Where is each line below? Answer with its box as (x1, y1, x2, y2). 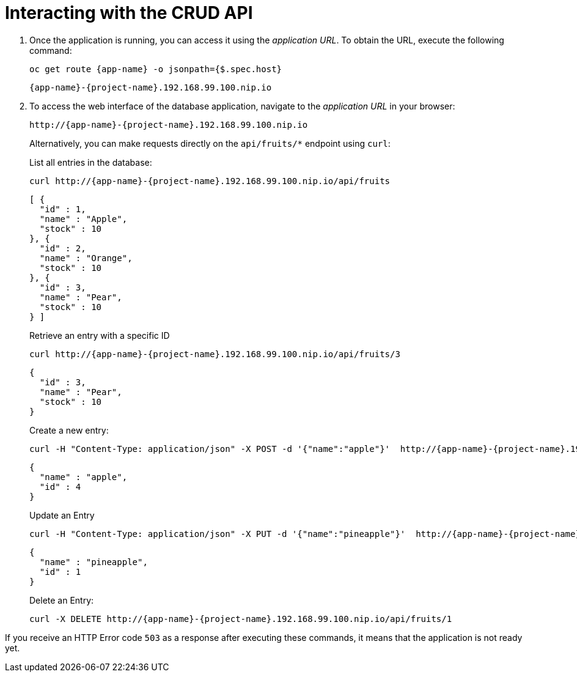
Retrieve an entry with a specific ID (29, 330, 170, 341)
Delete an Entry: (29, 594, 94, 605)
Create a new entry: (29, 424, 109, 435)
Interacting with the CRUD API (5, 2, 253, 23)
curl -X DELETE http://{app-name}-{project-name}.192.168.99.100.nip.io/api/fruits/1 (29, 613, 452, 624)
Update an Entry (29, 509, 95, 520)
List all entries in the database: (29, 157, 152, 168)
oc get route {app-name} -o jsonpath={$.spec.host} (29, 64, 282, 74)
